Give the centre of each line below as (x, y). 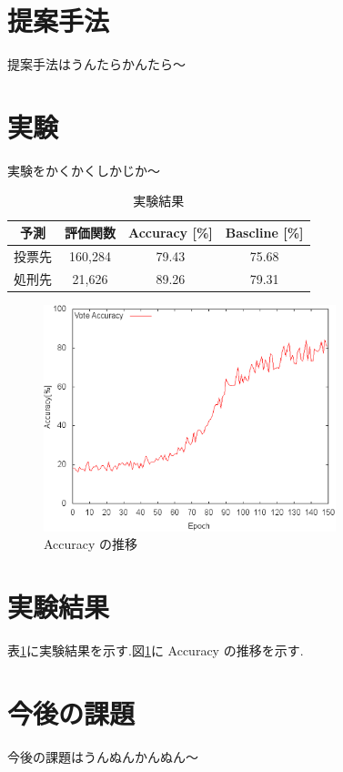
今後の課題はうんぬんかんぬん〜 (103, 756)
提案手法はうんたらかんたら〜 (96, 64)
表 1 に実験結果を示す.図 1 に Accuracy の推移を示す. (156, 650)
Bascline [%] (264, 233)
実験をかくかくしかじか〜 (84, 170)
